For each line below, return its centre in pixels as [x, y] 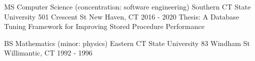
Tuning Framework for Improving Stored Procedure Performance [104, 26]
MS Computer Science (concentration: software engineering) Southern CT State [127, 6]
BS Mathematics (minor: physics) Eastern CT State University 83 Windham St [127, 43]
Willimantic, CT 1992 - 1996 [48, 53]
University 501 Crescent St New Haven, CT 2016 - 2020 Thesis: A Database [122, 16]
